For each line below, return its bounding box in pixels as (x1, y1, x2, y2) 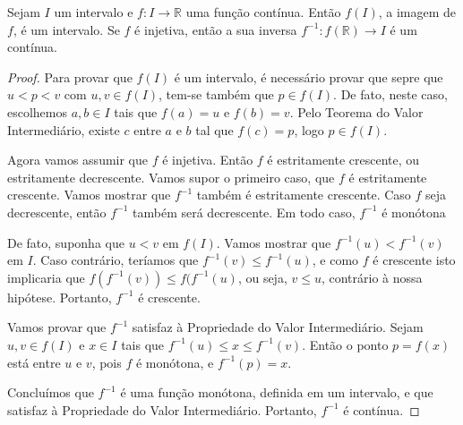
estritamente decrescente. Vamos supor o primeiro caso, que (7, 167, 335, 186)
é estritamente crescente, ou (267, 150, 420, 169)
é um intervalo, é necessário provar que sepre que (174, 67, 443, 86)
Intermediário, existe (7, 120, 120, 139)
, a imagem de (378, 3, 457, 21)
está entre (7, 353, 61, 371)
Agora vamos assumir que (7, 150, 149, 169)
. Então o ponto (302, 335, 389, 353)
